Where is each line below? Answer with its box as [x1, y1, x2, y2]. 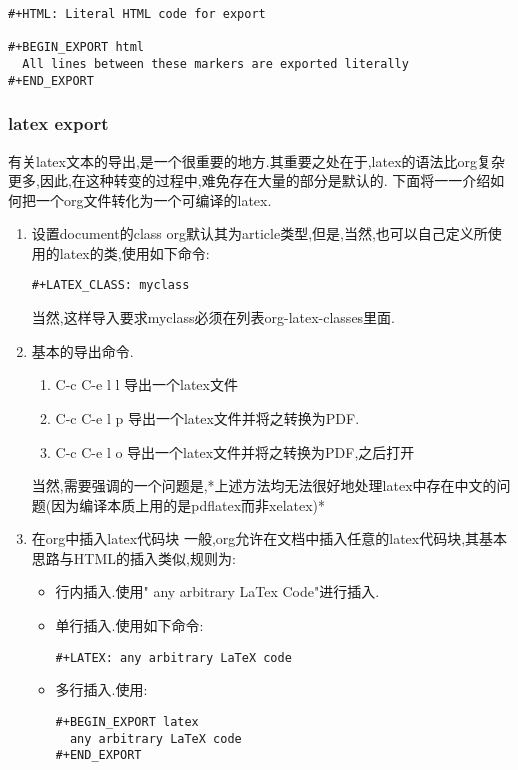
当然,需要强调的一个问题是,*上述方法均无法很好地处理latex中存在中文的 [31, 475, 497, 496]
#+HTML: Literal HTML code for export [8, 7, 266, 21]
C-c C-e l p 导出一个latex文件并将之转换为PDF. [55, 407, 360, 428]
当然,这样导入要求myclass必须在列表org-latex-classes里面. [31, 307, 396, 328]
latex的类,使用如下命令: [59, 242, 210, 263]
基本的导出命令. [31, 340, 134, 361]
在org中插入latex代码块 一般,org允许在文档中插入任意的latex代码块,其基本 [31, 528, 508, 549]
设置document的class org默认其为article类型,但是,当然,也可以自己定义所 [31, 223, 488, 244]
